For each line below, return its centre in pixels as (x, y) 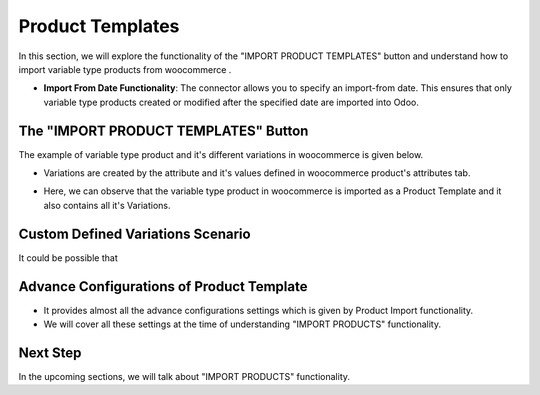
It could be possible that (68, 257)
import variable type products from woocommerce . (125, 69)
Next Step (50, 352)
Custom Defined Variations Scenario (134, 233)
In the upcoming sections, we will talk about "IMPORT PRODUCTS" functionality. (184, 376)
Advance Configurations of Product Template (163, 286)
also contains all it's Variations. (107, 205)
